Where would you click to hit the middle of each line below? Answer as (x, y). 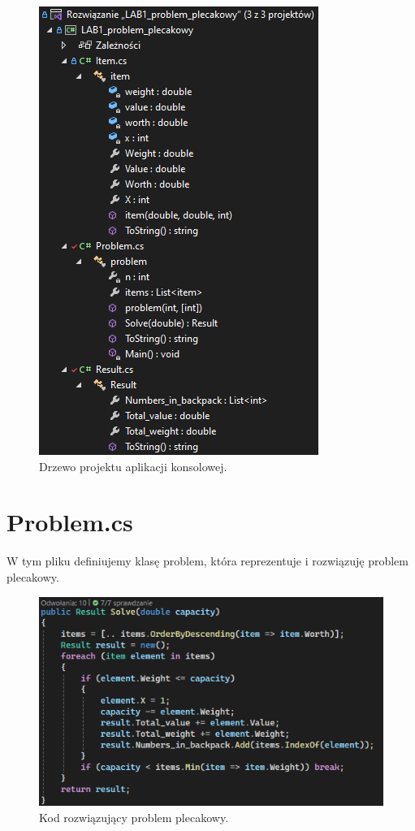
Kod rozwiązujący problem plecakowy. (134, 817)
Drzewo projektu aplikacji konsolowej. (133, 466)
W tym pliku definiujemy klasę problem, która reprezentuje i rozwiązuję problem (207, 561)
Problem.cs (70, 522)
